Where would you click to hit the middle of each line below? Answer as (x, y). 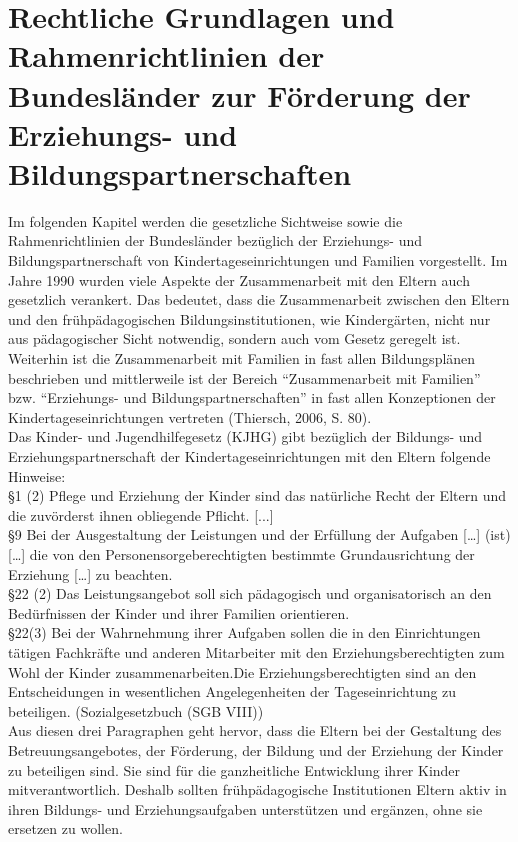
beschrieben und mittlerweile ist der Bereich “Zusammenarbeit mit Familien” (244, 377)
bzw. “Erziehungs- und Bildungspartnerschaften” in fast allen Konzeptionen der (252, 397)
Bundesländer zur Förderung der (239, 94)
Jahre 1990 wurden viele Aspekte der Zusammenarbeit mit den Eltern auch (239, 279)
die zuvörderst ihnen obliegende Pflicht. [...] (141, 514)
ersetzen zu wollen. (65, 828)
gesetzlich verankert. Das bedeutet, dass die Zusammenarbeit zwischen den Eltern (259, 299)
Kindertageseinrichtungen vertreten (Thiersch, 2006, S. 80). (190, 416)
